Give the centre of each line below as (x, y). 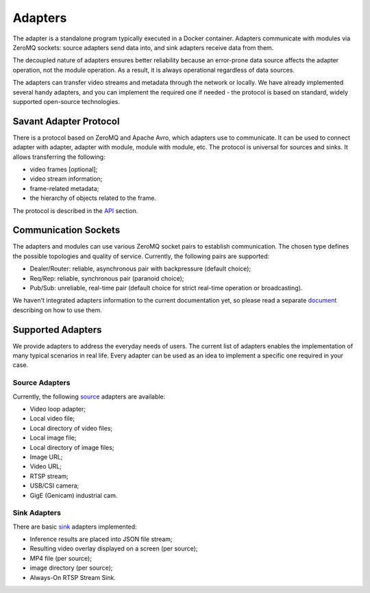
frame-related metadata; (64, 188)
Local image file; (53, 438)
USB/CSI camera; (54, 485)
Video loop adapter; (58, 409)
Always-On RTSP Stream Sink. (73, 577)
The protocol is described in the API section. (75, 211)
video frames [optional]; (64, 169)
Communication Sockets (66, 230)
